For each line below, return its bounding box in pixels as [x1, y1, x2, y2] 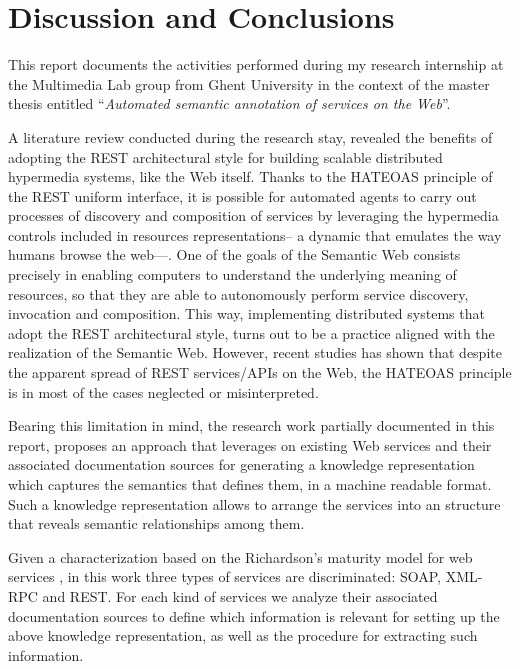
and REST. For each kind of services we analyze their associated [42, 585, 438, 606]
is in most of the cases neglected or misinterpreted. [8, 381, 319, 402]
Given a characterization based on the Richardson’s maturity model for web [8, 546, 473, 567]
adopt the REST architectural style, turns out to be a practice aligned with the [8, 322, 495, 343]
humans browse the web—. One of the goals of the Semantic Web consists [8, 244, 461, 265]
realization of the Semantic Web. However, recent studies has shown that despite [8, 342, 502, 363]
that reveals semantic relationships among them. [8, 513, 305, 534]
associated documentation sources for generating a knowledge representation [8, 454, 475, 475]
